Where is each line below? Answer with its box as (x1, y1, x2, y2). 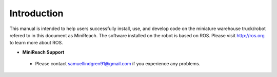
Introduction (9, 8, 64, 19)
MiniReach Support (22, 49, 65, 55)
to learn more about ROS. (9, 40, 64, 46)
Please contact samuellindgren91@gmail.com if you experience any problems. (35, 61, 201, 67)
